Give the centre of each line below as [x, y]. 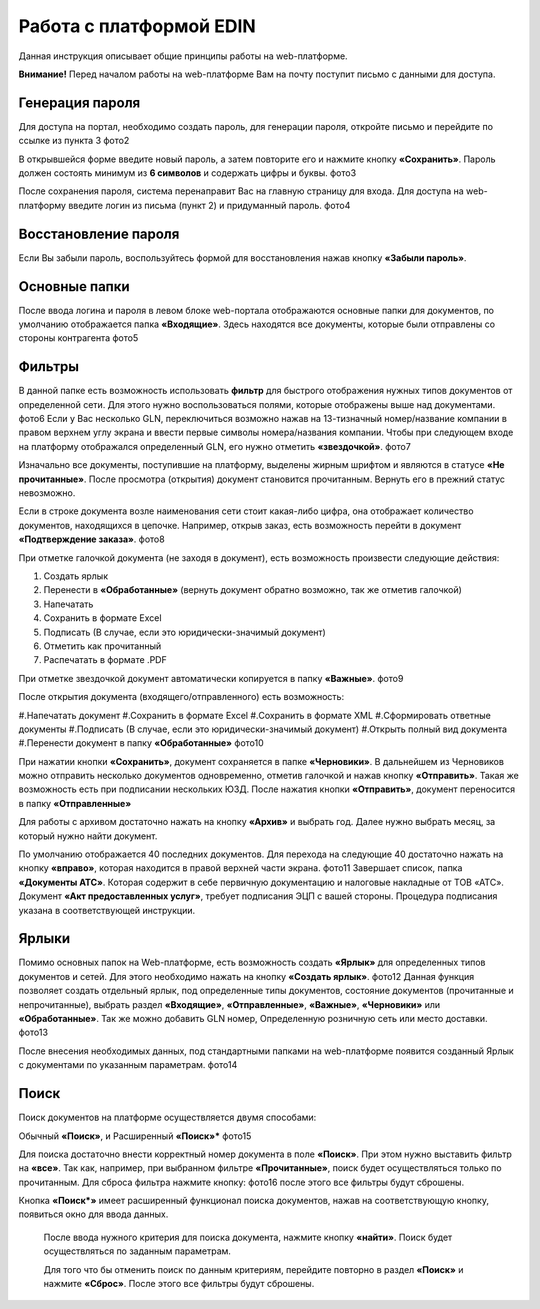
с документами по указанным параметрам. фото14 [128, 1065]
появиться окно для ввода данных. [93, 1214]
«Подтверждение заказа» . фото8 [91, 539]
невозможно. [47, 493]
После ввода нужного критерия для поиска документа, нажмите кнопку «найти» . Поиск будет [248, 1237]
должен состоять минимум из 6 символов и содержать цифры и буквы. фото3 [187, 173]
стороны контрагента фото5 [78, 338]
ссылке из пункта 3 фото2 [74, 141]
